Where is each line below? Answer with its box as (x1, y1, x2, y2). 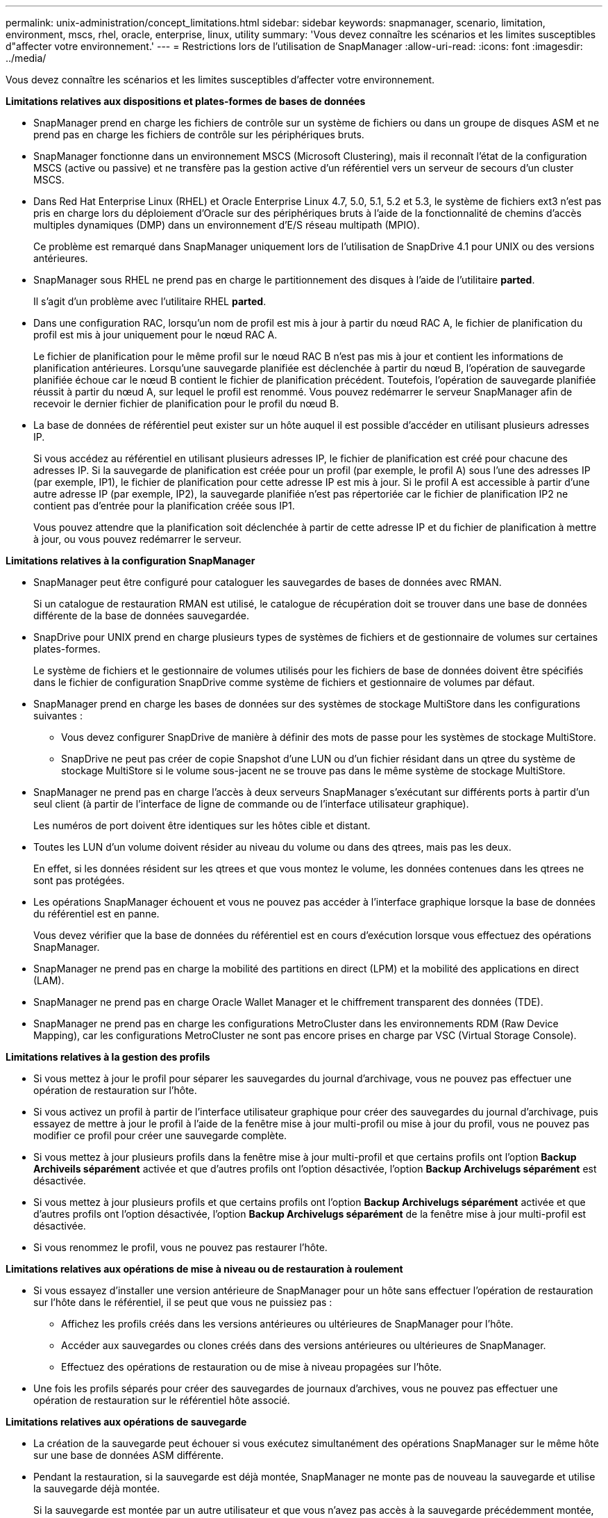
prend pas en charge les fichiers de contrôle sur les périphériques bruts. (33, 129, 364, 140)
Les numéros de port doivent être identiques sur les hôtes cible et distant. (33, 819, 371, 831)
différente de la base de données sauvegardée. (33, 610, 250, 621)
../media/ (6, 52, 47, 64)
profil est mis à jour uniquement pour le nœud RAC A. (33, 329, 278, 341)
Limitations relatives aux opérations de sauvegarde (6, 1416, 247, 1428)
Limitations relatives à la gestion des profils (6, 1051, 210, 1063)
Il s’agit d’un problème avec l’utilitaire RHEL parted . (33, 295, 267, 307)
